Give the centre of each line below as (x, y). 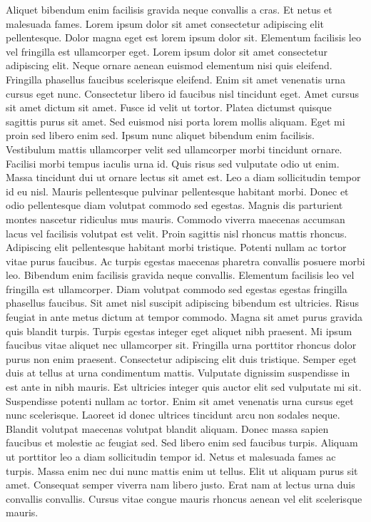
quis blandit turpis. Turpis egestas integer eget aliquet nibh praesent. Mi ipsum (179, 331)
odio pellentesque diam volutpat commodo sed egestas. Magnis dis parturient (174, 205)
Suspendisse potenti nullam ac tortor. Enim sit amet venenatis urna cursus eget (180, 400)
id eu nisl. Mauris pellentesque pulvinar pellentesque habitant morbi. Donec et (177, 191)
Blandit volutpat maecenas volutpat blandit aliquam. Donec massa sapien (167, 428)
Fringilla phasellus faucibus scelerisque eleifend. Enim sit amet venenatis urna (176, 79)
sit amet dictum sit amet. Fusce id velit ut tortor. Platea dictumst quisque (169, 107)
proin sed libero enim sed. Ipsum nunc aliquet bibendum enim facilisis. (160, 135)
